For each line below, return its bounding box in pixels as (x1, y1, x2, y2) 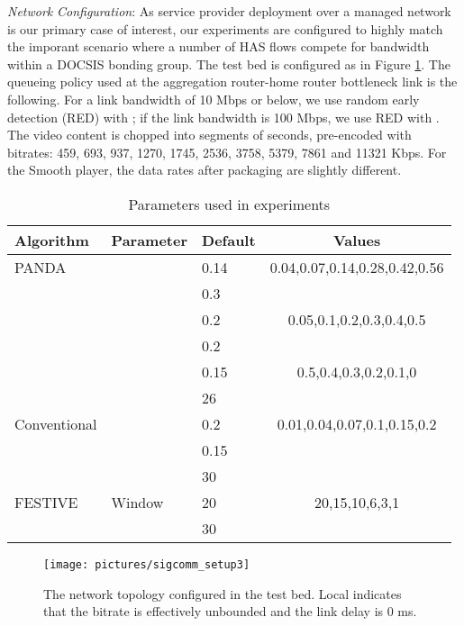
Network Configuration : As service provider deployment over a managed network (7, 2, 451, 20)
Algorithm (14, 229, 89, 250)
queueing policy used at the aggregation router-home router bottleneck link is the (7, 72, 458, 91)
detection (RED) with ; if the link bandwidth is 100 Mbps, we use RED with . (7, 107, 440, 126)
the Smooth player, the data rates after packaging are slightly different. (7, 160, 402, 179)
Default (202, 229, 256, 250)
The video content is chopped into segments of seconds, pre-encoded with (7, 125, 412, 144)
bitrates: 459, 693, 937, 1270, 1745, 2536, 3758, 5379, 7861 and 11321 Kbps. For (7, 142, 447, 161)
